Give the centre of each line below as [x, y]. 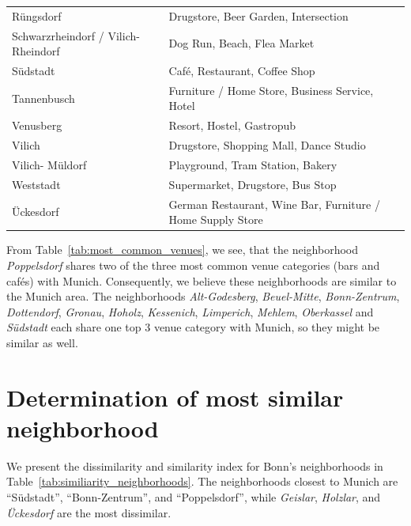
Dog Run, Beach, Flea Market [241, 43]
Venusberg [37, 125]
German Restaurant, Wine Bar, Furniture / [274, 204]
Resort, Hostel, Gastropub [232, 125]
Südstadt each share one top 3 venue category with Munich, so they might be [193, 327]
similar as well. [42, 342]
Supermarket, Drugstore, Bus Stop [253, 184]
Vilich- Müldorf [49, 165]
